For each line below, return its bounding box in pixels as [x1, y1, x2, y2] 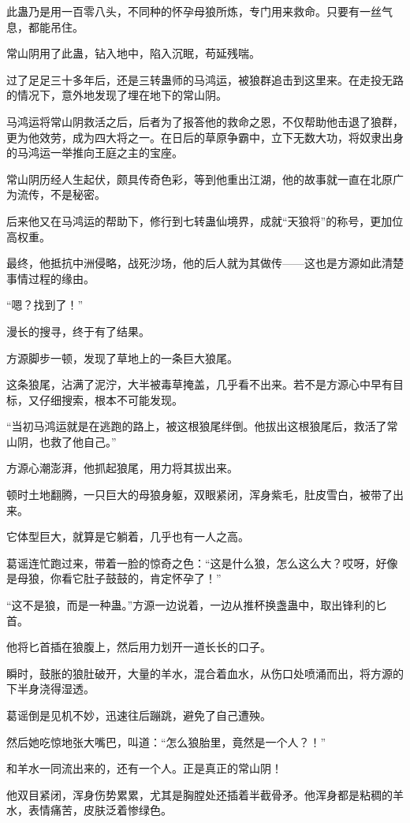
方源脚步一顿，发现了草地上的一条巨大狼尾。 [6, 349, 238, 366]
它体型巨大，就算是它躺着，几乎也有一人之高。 [6, 528, 249, 545]
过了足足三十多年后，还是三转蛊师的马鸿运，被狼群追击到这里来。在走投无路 [6, 71, 404, 88]
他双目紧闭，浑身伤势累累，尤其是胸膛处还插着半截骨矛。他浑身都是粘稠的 [6, 786, 393, 803]
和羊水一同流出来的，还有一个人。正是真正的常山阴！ [6, 760, 282, 776]
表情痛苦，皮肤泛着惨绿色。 [28, 802, 172, 818]
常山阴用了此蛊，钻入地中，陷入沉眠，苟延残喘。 [6, 45, 260, 61]
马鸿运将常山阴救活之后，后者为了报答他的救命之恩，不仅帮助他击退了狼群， [6, 113, 404, 129]
